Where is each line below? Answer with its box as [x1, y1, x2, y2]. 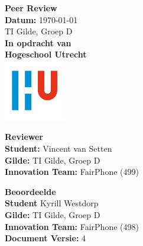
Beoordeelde [5, 185, 56, 197]
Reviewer [5, 130, 44, 143]
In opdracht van [5, 36, 71, 49]
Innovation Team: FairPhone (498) [5, 220, 139, 232]
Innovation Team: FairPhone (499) [5, 165, 139, 178]
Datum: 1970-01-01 [5, 13, 78, 25]
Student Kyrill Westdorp [5, 197, 99, 209]
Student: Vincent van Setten [5, 142, 112, 154]
